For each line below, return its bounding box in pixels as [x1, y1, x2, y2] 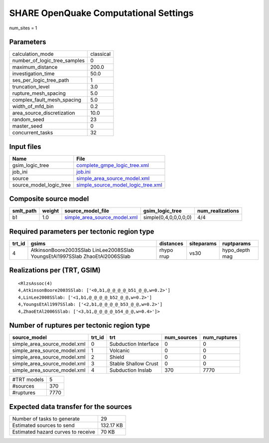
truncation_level [12, 83, 50, 90]
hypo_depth [222, 247, 250, 253]
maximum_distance [12, 64, 58, 71]
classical [90, 50, 111, 57]
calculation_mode [12, 50, 54, 57]
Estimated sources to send [12, 422, 75, 429]
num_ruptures [203, 334, 238, 341]
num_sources [164, 334, 198, 341]
